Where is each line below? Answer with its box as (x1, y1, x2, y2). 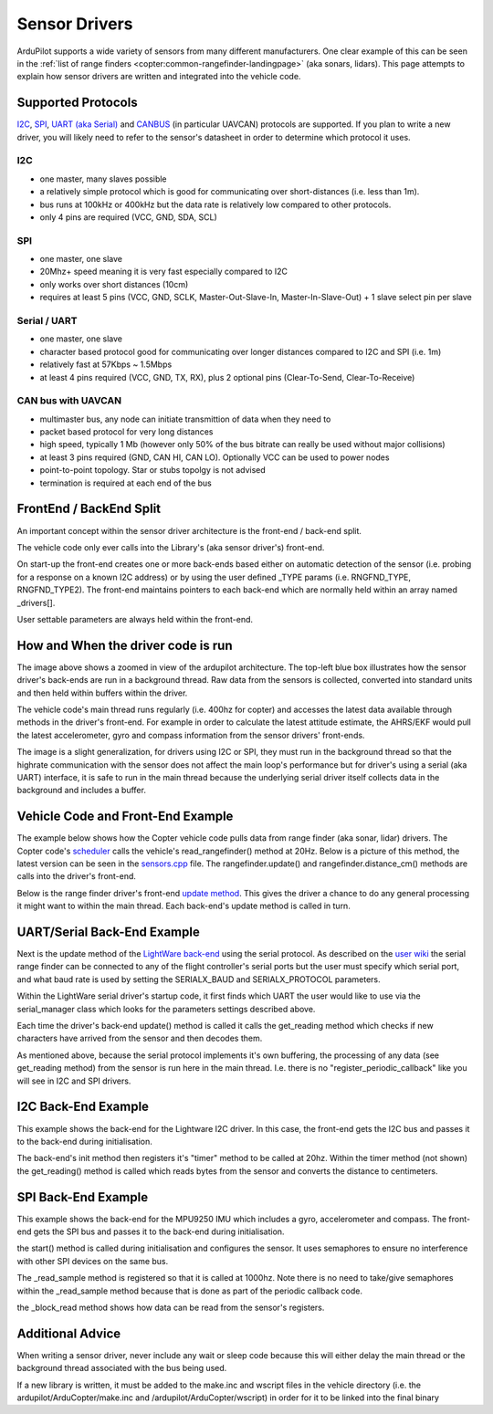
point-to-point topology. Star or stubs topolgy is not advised (39, 465, 267, 476)
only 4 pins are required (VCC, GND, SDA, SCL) (39, 211, 218, 223)
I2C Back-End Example (16, 1099, 150, 1115)
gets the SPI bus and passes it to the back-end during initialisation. (33, 1226, 285, 1237)
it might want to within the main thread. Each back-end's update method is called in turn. (16, 900, 351, 912)
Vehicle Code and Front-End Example (16, 809, 234, 824)
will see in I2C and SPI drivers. (16, 1075, 131, 1086)
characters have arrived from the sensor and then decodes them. (16, 1032, 263, 1044)
